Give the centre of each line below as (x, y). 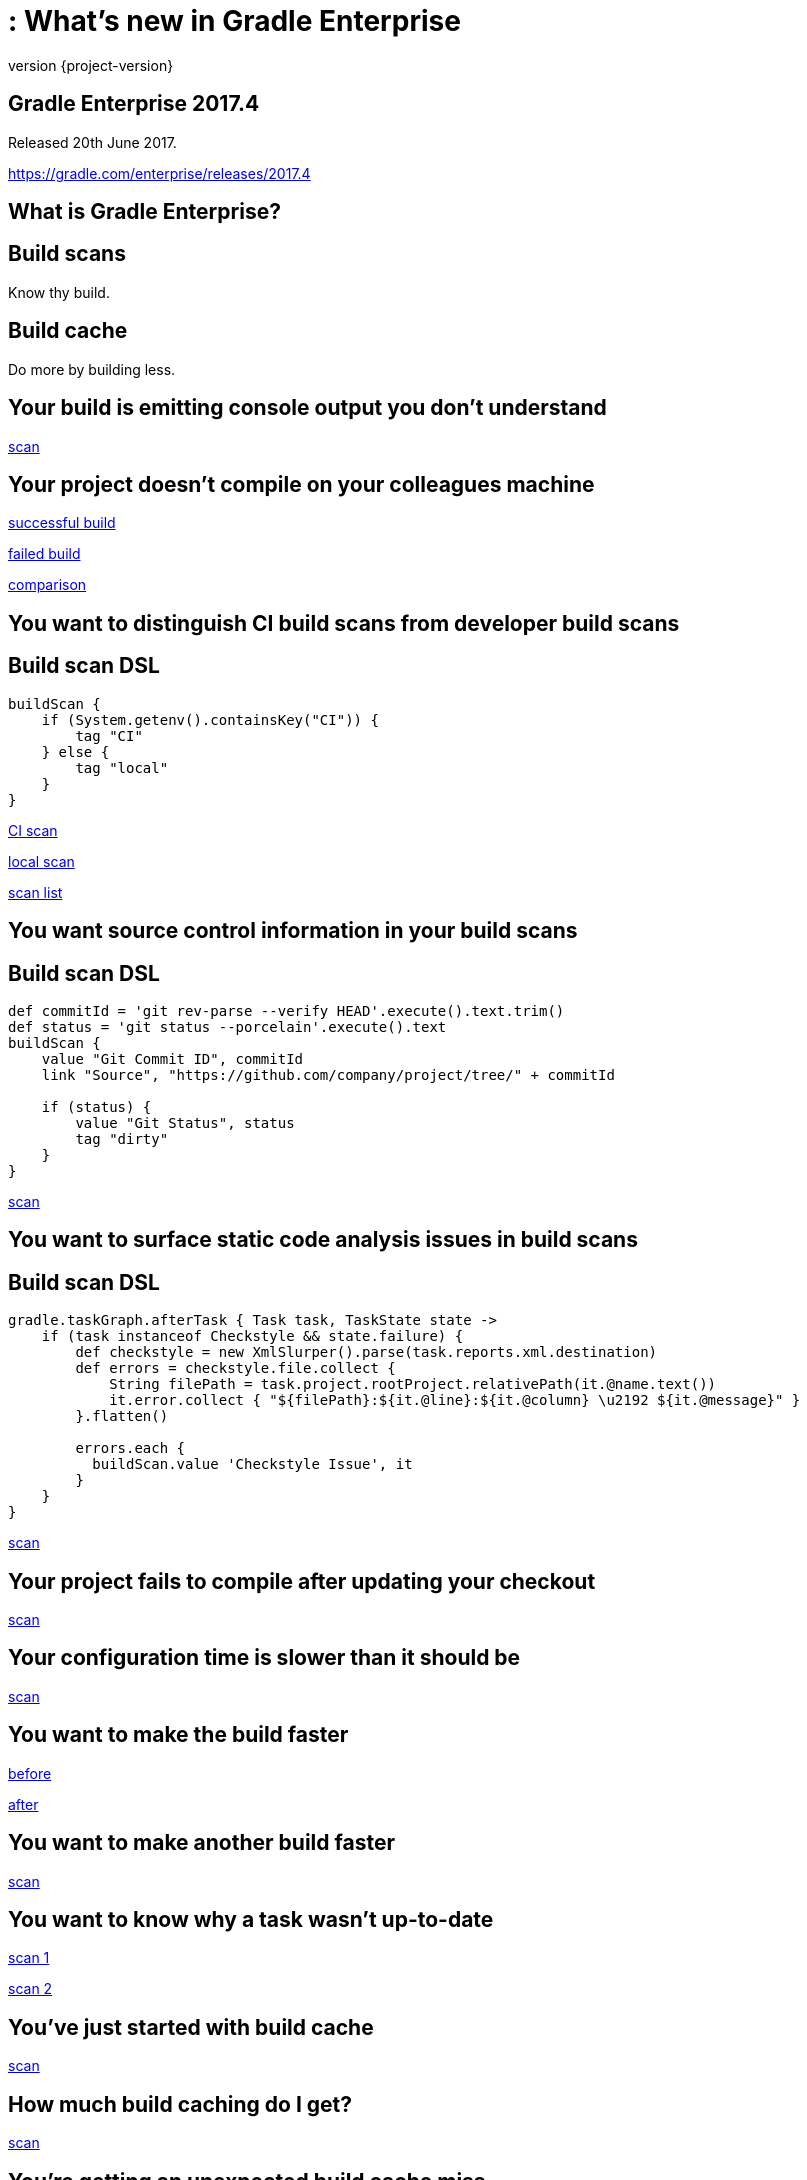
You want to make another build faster (201, 1843)
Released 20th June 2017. (92, 142)
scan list (35, 892)
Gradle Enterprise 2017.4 (134, 104)
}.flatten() (122, 1416)
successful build (62, 523)
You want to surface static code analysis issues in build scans (323, 1240)
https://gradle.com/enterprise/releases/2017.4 (159, 173)
